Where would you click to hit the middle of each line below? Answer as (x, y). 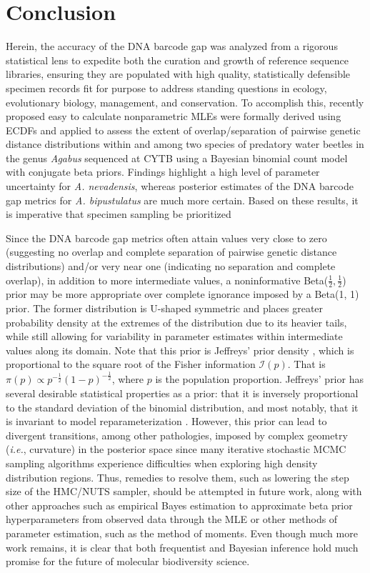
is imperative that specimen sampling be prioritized (119, 214)
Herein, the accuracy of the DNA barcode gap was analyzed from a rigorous (172, 46)
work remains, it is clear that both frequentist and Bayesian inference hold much (182, 547)
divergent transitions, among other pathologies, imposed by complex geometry (177, 435)
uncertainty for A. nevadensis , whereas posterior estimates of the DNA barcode (180, 186)
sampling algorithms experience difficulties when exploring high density (162, 463)
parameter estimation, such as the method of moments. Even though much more (182, 533)
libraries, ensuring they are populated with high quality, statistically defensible (178, 74)
